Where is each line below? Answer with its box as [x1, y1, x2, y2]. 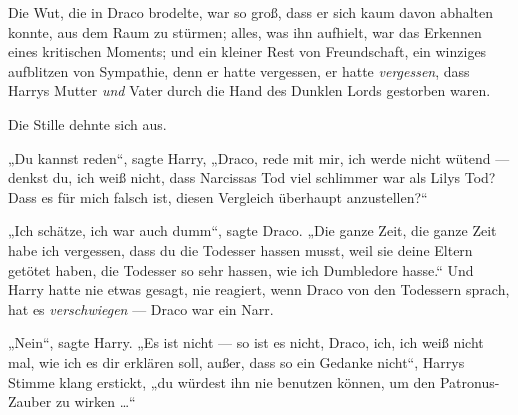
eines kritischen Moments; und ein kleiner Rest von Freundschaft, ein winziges [8, 41, 487, 62]
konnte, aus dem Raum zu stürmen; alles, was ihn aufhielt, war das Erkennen [8, 21, 482, 42]
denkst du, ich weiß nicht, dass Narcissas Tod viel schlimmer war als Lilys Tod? [8, 167, 496, 188]
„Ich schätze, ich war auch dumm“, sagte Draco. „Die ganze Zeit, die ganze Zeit [8, 220, 497, 241]
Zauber [8, 391, 52, 412]
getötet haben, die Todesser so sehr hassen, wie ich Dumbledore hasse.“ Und [8, 259, 474, 280]
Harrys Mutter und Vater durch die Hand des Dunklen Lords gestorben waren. [8, 80, 491, 101]
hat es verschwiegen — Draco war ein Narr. [8, 298, 274, 319]
